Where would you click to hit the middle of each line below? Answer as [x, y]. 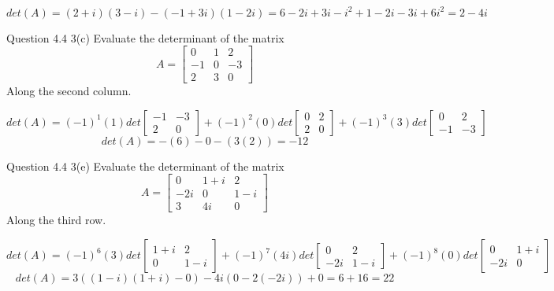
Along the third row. [56, 220]
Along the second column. [69, 91]
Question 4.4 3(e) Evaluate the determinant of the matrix [145, 166]
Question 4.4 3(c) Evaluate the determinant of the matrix [145, 37]
